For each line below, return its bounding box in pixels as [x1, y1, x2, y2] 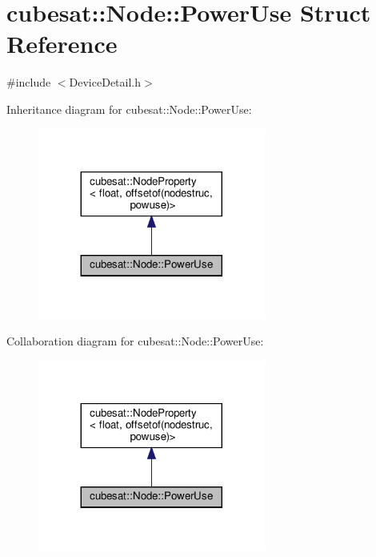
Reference [6, 27, 118, 60]
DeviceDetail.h [69, 74, 142, 91]
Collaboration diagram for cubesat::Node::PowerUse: [6, 333, 264, 349]
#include [6, 74, 51, 91]
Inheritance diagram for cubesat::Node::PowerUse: [6, 100, 252, 117]
